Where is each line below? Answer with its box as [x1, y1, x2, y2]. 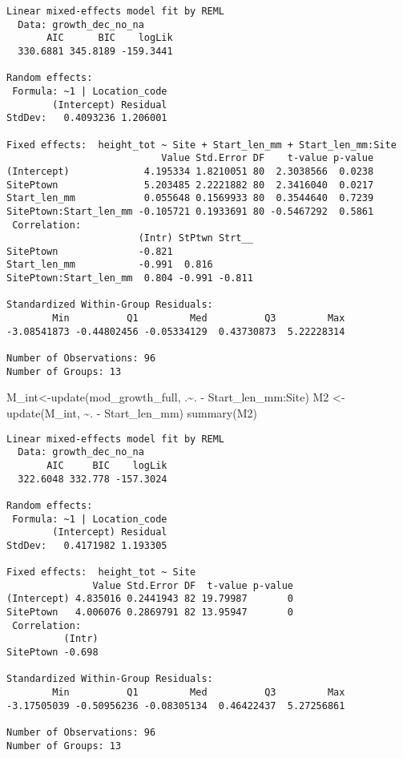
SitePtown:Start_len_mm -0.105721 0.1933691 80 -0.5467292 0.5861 [6, 205, 374, 217]
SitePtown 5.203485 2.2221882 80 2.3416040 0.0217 [6, 179, 374, 191]
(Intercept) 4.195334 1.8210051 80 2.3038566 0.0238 [6, 165, 374, 177]
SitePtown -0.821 [6, 245, 173, 257]
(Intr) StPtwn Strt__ [138, 232, 253, 244]
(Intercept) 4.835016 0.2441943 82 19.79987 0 [6, 593, 293, 605]
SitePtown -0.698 [6, 647, 99, 659]
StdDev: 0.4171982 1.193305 [6, 539, 167, 551]
